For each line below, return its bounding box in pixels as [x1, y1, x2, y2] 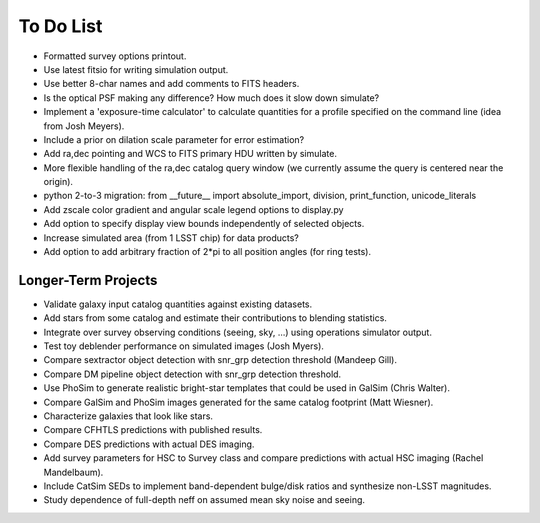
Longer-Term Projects [18, 271, 158, 289]
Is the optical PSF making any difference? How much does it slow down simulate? [43, 91, 380, 104]
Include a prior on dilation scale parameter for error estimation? [43, 133, 305, 145]
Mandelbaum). [43, 466, 104, 478]
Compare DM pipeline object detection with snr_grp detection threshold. [43, 368, 342, 380]
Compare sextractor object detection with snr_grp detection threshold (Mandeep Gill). [43, 354, 397, 366]
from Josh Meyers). [43, 120, 125, 132]
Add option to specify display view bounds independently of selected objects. [43, 218, 365, 230]
